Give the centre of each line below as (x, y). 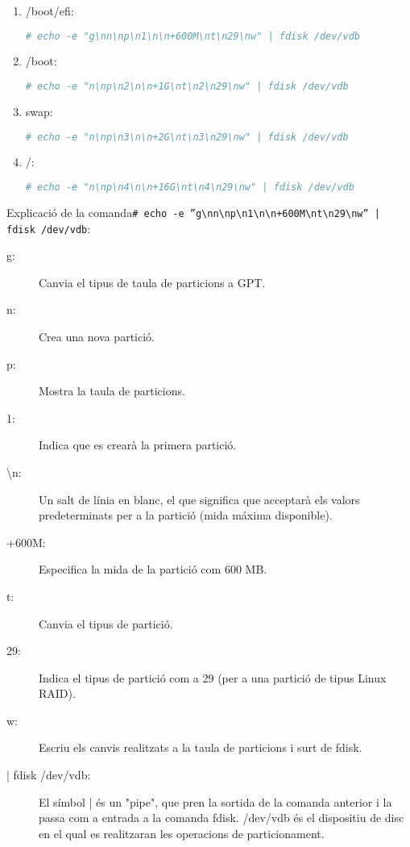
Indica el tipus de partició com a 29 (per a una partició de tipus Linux (213, 677)
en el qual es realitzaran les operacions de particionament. (182, 833)
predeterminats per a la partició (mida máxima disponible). (186, 515)
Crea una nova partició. (97, 336)
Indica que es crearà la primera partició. (138, 445)
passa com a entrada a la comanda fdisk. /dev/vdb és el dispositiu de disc (222, 818)
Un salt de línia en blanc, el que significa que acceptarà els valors (199, 499)
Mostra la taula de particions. (112, 391)
